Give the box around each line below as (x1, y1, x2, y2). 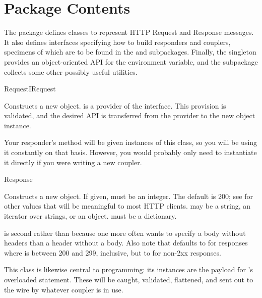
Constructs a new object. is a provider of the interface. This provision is (4, 100, 226, 111)
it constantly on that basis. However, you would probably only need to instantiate (4, 147, 257, 158)
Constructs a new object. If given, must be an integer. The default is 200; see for (4, 190, 253, 201)
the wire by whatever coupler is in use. (4, 284, 123, 294)
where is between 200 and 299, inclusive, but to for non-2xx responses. (4, 247, 221, 258)
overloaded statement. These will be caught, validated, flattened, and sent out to (4, 274, 253, 284)
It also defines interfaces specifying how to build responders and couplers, (4, 36, 231, 47)
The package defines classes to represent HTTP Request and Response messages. (4, 27, 254, 37)
